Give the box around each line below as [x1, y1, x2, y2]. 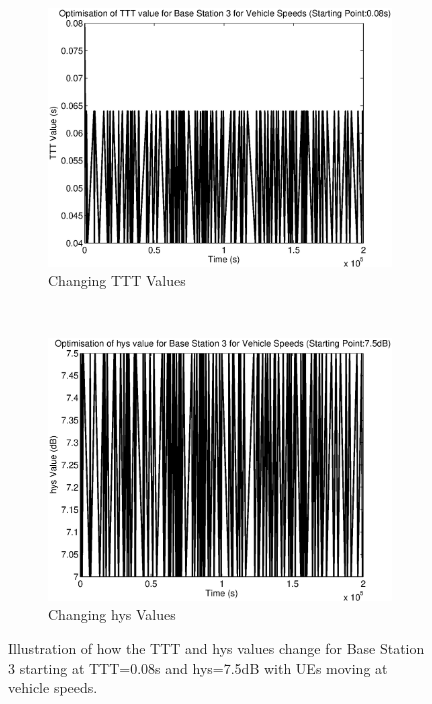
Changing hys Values [48, 604, 176, 625]
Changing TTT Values [48, 270, 186, 291]
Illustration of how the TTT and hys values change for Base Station [8, 638, 425, 658]
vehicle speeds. [8, 677, 98, 698]
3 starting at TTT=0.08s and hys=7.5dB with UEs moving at [8, 657, 388, 678]
